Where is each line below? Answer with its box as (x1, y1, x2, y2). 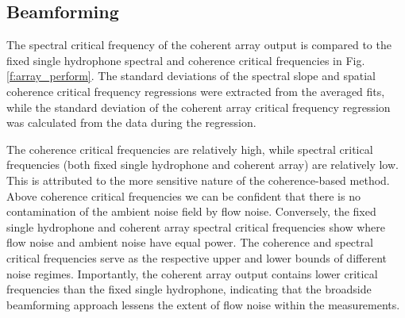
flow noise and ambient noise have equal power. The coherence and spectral (6, 234, 373, 251)
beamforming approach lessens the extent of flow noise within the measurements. (6, 296, 400, 312)
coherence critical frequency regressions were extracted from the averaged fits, (6, 82, 385, 99)
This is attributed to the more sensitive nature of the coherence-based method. (6, 171, 390, 188)
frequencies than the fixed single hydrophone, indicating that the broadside (6, 281, 372, 297)
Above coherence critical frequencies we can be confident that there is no (6, 187, 361, 204)
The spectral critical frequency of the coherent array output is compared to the (6, 36, 391, 53)
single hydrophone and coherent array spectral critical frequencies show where (6, 218, 386, 235)
